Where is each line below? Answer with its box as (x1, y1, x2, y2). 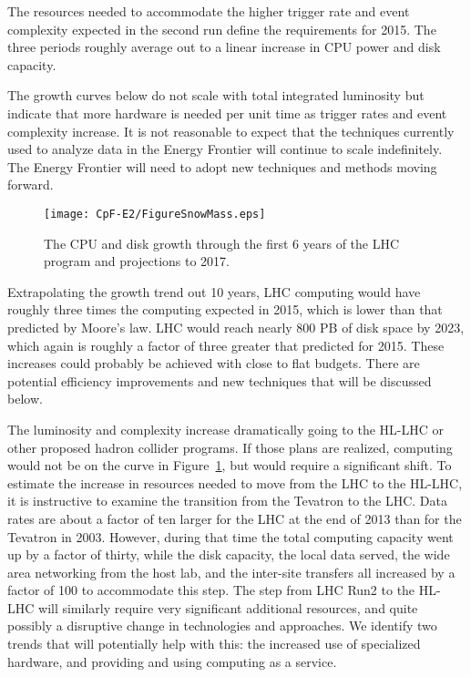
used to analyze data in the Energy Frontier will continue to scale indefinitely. (7, 139, 443, 159)
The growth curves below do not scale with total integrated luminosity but (7, 86, 425, 105)
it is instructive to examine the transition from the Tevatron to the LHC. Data (7, 491, 447, 510)
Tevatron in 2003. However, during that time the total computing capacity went (7, 527, 454, 546)
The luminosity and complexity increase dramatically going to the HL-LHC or (7, 419, 444, 438)
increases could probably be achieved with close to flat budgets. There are (7, 354, 420, 373)
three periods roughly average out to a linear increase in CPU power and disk (7, 37, 441, 56)
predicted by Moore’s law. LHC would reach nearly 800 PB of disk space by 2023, (7, 317, 465, 336)
